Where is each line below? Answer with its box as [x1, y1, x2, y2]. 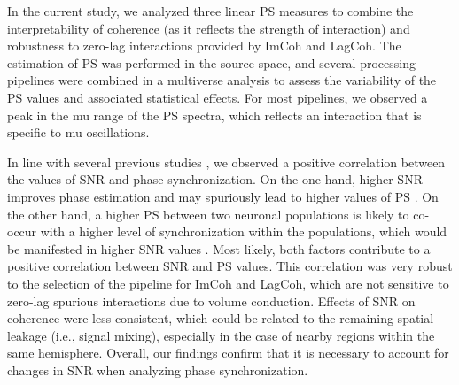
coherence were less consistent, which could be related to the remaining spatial [7, 309, 434, 327]
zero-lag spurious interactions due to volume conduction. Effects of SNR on [7, 291, 416, 310]
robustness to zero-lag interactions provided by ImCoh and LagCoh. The [7, 36, 401, 55]
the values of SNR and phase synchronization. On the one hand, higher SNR [7, 170, 423, 189]
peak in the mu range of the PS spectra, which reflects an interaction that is [7, 105, 422, 124]
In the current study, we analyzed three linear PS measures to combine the [7, 2, 414, 19]
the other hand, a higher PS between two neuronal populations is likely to [7, 204, 409, 223]
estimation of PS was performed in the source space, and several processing [7, 53, 416, 72]
